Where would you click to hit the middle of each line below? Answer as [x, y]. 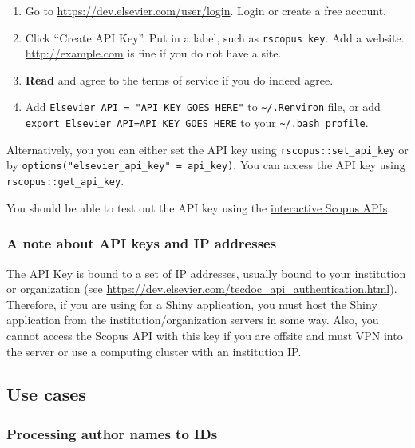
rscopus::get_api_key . [65, 181]
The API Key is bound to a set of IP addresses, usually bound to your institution [206, 273]
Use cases [46, 394]
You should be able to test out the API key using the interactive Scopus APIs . [199, 207]
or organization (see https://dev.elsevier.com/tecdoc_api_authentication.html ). [202, 289]
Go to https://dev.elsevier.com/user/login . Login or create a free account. [206, 10]
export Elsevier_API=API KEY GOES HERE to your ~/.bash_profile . [197, 123]
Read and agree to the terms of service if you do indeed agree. [179, 79]
